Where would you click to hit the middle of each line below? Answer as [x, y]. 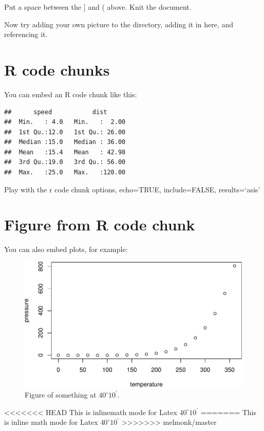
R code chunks [57, 69]
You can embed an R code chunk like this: [71, 94]
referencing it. [26, 34]
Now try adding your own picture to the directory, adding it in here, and [119, 24]
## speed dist [56, 112]
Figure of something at [61, 395]
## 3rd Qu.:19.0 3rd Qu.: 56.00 [65, 162]
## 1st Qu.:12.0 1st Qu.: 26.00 [65, 132]
